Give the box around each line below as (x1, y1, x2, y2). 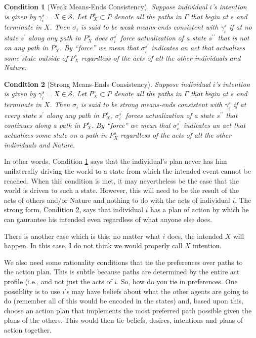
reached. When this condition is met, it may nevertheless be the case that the (4, 175, 239, 186)
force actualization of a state (120, 33, 207, 43)
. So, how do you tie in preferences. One (117, 276, 238, 286)
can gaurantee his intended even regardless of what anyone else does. (4, 214, 212, 224)
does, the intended (167, 230, 223, 241)
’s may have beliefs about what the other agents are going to (64, 286, 249, 296)
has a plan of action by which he (150, 204, 249, 215)
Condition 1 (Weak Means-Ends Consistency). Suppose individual (4, 1, 208, 11)
